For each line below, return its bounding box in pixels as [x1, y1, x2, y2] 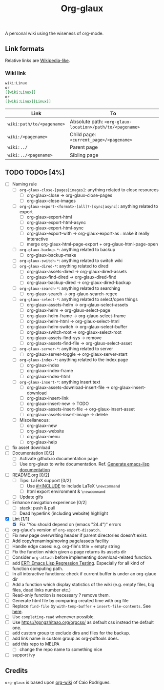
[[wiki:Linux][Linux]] [5, 99, 51, 104]
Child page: [70, 131, 96, 138]
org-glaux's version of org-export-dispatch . [12, 527, 101, 533]
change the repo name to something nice [19, 647, 102, 652]
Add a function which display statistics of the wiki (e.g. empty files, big [12, 581, 155, 587]
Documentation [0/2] [12, 450, 55, 456]
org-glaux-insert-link [26, 395, 69, 401]
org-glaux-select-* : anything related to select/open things [19, 296, 138, 302]
